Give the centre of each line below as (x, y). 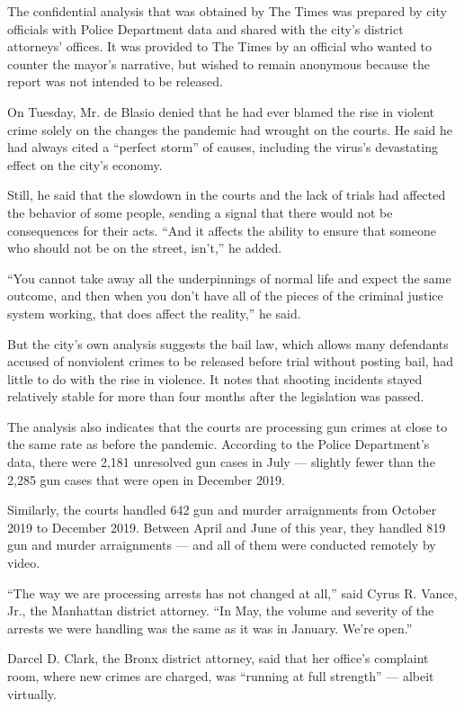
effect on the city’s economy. (85, 164)
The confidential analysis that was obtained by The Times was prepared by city (227, 11)
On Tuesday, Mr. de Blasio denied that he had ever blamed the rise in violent (221, 111)
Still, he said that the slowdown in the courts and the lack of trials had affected (227, 195)
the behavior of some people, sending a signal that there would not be (200, 212)
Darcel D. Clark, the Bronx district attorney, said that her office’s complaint (218, 658)
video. (24, 563)
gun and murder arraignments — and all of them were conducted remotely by (222, 545)
